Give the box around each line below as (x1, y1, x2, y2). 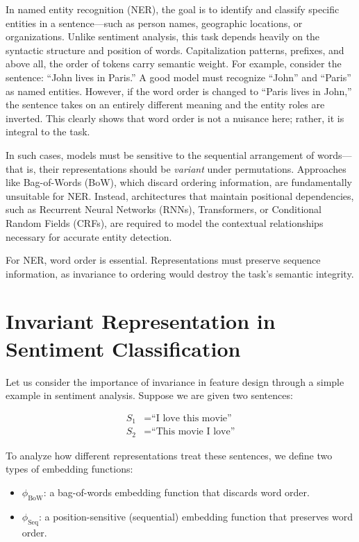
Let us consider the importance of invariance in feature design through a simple (6, 374, 344, 389)
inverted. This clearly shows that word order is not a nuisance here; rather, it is (6, 110, 344, 125)
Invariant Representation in (6, 307, 276, 335)
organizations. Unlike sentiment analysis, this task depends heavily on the (6, 29, 320, 44)
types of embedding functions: (6, 461, 133, 476)
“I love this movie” (151, 413, 232, 423)
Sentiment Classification (6, 334, 241, 362)
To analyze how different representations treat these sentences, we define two (6, 448, 333, 462)
